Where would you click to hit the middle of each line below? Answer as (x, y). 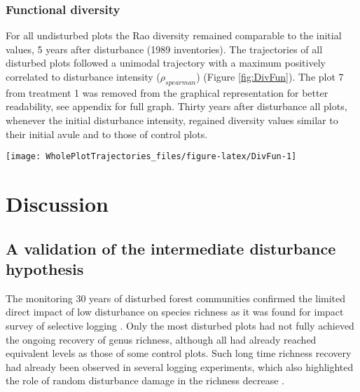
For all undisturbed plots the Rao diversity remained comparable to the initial (174, 35)
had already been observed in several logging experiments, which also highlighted (180, 366)
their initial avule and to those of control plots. (107, 134)
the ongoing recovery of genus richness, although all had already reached (161, 339)
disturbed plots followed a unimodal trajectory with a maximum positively (166, 63)
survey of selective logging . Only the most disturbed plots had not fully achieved (180, 325)
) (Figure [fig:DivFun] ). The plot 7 (270, 76)
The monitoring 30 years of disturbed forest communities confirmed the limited (176, 298)
